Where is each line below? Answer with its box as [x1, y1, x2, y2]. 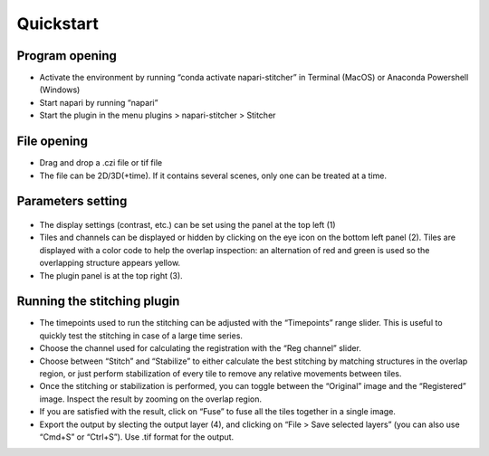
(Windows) [39, 84, 81, 95]
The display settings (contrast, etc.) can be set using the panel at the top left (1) [39, 219, 336, 230]
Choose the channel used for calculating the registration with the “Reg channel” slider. [39, 343, 362, 354]
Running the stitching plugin [16, 294, 180, 309]
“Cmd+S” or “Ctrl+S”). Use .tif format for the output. [39, 431, 235, 442]
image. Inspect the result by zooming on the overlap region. [39, 394, 263, 404]
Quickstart [16, 14, 100, 33]
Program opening [16, 48, 118, 63]
